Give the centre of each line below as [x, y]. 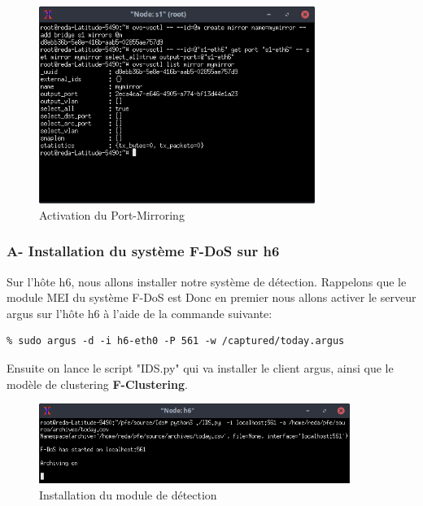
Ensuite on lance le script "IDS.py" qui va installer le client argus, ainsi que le [200, 367]
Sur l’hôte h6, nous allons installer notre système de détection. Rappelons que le [207, 281]
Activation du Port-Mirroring [112, 214]
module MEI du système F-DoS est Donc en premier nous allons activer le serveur [211, 297]
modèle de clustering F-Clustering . [97, 384]
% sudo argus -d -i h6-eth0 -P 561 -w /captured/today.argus [176, 341]
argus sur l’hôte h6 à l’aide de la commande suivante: [140, 313]
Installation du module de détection [128, 494]
